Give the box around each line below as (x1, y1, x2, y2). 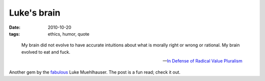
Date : (9, 24, 21, 30)
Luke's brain (9, 7, 61, 18)
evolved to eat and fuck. (21, 49, 71, 55)
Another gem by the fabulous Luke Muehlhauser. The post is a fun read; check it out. (9, 69, 181, 75)
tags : (9, 31, 20, 37)
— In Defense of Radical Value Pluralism (162, 58, 242, 64)
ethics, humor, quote (48, 31, 90, 37)
